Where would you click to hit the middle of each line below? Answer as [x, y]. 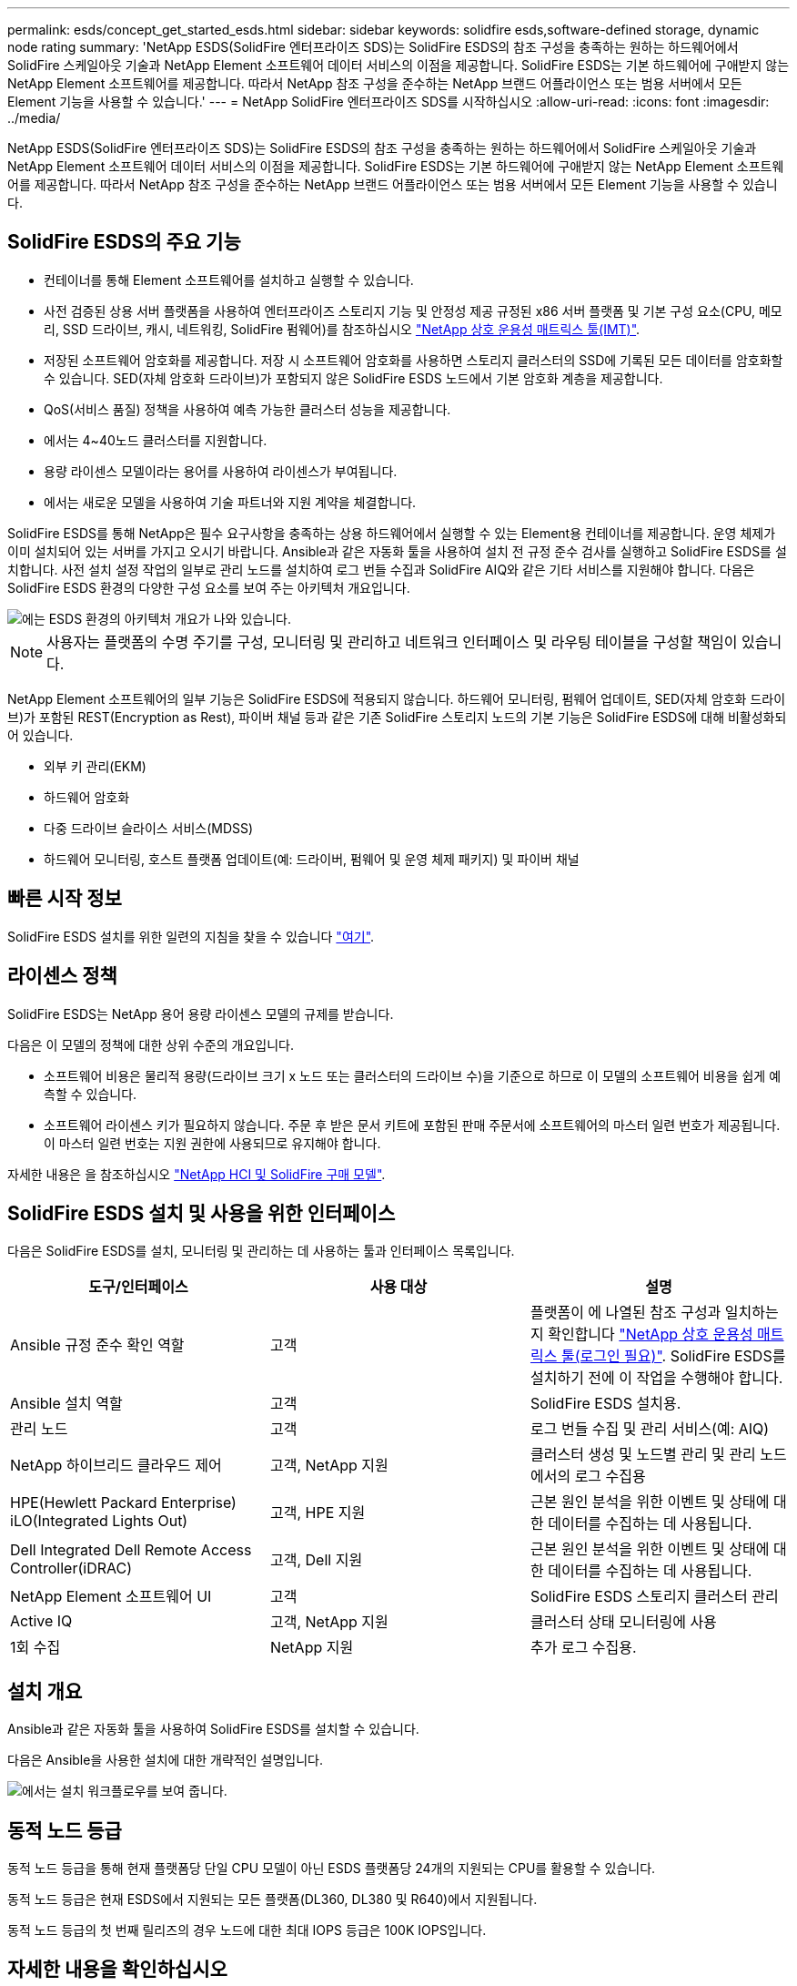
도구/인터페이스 [138, 1287]
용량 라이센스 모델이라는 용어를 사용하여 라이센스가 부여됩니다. [221, 471]
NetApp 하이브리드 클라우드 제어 [116, 1466]
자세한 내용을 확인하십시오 [117, 1970]
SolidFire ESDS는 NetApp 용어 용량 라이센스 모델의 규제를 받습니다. [201, 1013]
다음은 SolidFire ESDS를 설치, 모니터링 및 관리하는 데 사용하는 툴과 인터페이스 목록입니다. [261, 1251]
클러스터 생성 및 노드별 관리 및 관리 [643, 1455]
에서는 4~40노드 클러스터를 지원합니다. [156, 440]
